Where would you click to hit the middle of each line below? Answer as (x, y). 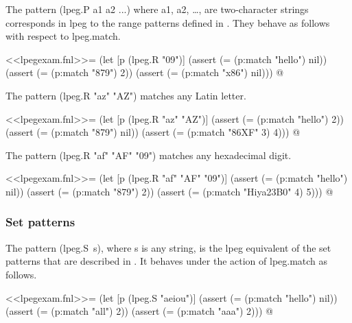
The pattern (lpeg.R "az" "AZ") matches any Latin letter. (126, 95)
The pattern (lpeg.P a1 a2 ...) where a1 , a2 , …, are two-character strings (157, 9)
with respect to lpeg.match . (63, 36)
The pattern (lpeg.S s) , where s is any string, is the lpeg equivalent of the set (168, 247)
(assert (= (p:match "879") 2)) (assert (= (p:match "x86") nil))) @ (145, 72)
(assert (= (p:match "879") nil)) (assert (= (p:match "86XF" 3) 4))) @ (153, 132)
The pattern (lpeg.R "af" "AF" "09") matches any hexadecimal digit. (149, 155)
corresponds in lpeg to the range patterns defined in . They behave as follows (168, 22)
